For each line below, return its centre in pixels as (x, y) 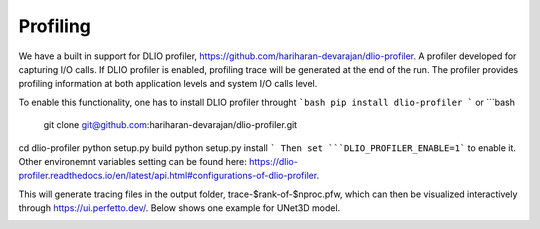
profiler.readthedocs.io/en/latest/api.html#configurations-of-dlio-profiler (167, 176)
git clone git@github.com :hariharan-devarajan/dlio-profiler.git (170, 125)
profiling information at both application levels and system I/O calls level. (168, 84)
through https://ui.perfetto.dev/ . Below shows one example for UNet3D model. (179, 208)
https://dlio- (273, 161)
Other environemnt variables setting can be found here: (132, 161)
